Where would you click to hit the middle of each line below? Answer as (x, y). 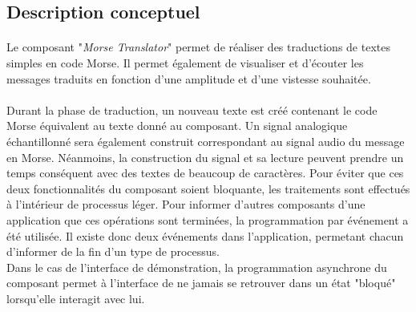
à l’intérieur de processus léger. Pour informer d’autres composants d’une (186, 204)
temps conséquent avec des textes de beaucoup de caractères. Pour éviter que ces (205, 173)
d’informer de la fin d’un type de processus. (113, 251)
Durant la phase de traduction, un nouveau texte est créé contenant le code (192, 109)
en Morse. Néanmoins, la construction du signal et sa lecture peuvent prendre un (205, 157)
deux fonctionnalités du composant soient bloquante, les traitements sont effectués (208, 188)
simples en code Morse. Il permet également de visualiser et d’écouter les (185, 62)
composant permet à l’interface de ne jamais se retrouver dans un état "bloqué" (201, 283)
